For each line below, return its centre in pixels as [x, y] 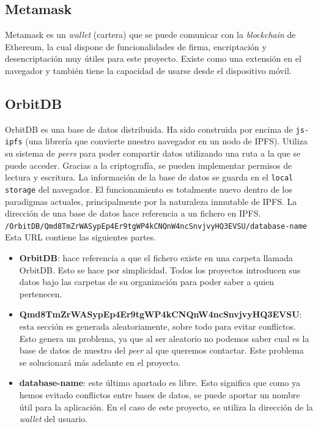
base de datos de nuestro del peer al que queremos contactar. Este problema [161, 350]
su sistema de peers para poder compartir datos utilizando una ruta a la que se [153, 153]
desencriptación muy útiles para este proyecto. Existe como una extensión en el [153, 58]
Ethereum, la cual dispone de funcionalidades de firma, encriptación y [136, 46]
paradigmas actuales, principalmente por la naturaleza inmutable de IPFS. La [151, 201]
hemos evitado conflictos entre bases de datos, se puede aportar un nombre [160, 394]
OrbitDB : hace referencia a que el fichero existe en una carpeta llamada [156, 258]
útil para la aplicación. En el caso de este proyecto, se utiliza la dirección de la [166, 407]
